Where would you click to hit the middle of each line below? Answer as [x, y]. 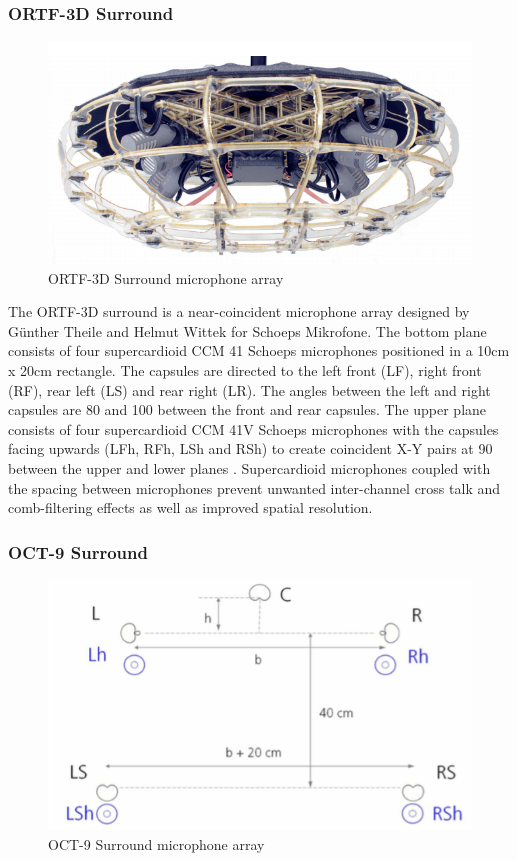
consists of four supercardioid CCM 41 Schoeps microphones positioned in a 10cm [259, 350]
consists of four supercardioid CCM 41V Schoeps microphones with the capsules [253, 428]
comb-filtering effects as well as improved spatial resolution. [190, 507]
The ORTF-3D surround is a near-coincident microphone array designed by [239, 311]
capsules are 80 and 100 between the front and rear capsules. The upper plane [247, 409]
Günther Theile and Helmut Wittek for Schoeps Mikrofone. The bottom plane [247, 330]
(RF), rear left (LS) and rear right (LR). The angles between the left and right [249, 389]
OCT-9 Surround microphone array [156, 843]
